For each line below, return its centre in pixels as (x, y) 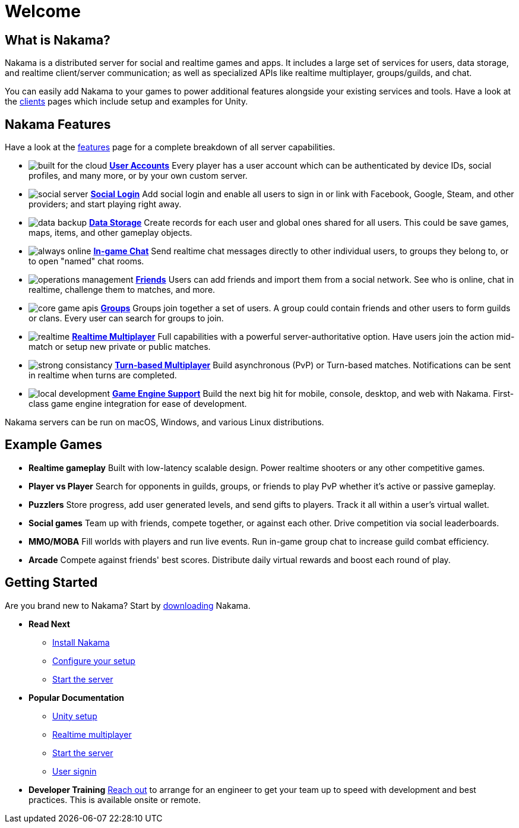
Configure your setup (94, 660)
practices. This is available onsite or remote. (115, 799)
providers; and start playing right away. (105, 204)
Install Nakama (81, 642)
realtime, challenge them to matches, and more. (122, 290)
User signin (75, 771)
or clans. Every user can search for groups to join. (126, 318)
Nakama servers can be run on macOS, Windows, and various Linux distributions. (164, 422)
